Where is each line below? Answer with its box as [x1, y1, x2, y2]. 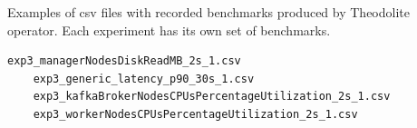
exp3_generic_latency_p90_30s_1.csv [33, 72, 255, 85]
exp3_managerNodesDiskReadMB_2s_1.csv [7, 54, 241, 68]
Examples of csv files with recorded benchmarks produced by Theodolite [7, 3, 410, 21]
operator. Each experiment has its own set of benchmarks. [7, 20, 331, 39]
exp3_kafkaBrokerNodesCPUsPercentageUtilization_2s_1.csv [33, 90, 391, 103]
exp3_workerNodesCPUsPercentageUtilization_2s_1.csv [33, 107, 358, 121]
